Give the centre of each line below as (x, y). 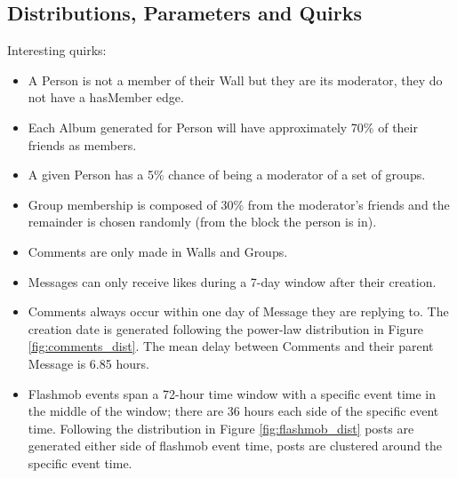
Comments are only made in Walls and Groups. (158, 251)
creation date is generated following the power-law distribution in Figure (226, 328)
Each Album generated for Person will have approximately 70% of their (223, 127)
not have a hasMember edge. (106, 97)
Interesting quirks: (57, 50)
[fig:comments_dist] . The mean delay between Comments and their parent (231, 346)
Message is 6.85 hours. (88, 363)
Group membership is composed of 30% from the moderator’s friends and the (239, 204)
